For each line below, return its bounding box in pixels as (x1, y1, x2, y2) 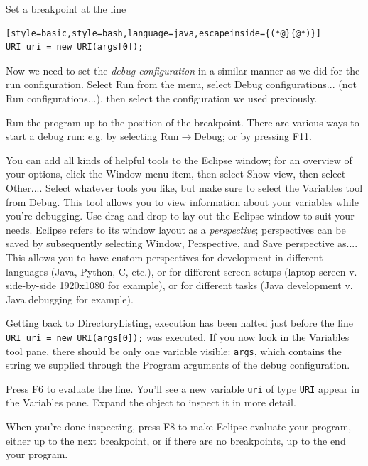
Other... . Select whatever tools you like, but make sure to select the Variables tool (6, 180, 363, 195)
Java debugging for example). (6, 291, 134, 306)
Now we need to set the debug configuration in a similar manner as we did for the (6, 63, 360, 77)
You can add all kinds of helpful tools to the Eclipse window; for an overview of (6, 152, 352, 167)
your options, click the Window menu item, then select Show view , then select (6, 166, 346, 181)
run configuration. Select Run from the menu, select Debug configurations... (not (6, 77, 357, 92)
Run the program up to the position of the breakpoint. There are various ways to (6, 114, 359, 129)
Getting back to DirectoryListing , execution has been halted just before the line (6, 315, 353, 330)
